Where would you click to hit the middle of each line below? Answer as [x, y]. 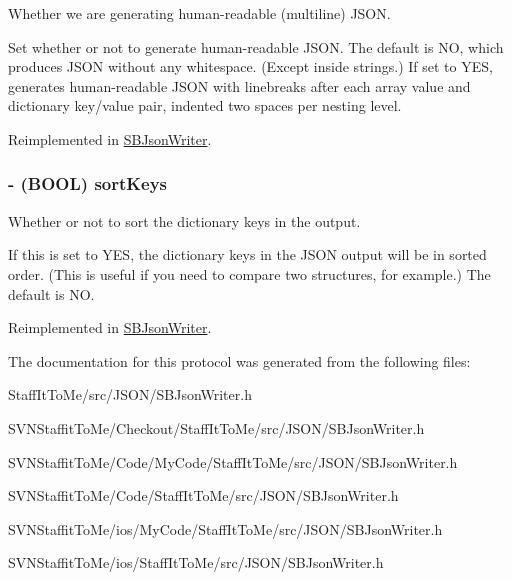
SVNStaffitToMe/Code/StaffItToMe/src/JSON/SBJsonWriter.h [203, 495]
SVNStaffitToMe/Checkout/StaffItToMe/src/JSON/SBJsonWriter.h [216, 427]
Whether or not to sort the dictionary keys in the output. [184, 220]
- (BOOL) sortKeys [88, 183]
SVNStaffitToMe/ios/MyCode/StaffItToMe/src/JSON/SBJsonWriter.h [225, 528]
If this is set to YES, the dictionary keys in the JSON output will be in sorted [247, 254]
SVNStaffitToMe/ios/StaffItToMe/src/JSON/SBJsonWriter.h [196, 562]
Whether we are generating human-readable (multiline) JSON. [199, 13]
